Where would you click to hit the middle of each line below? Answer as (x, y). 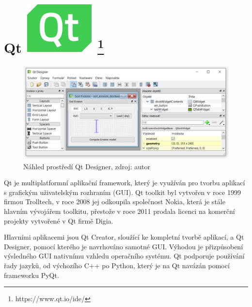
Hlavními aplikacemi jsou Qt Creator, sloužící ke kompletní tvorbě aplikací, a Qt (124, 237)
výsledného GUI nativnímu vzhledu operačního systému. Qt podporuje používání (124, 256)
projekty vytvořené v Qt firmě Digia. (59, 220)
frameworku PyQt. (31, 275)
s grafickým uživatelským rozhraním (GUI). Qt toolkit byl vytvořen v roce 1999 (122, 192)
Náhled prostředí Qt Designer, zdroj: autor (87, 166)
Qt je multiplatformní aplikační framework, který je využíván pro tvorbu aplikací (125, 183)
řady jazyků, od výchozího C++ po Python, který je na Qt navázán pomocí (117, 266)
